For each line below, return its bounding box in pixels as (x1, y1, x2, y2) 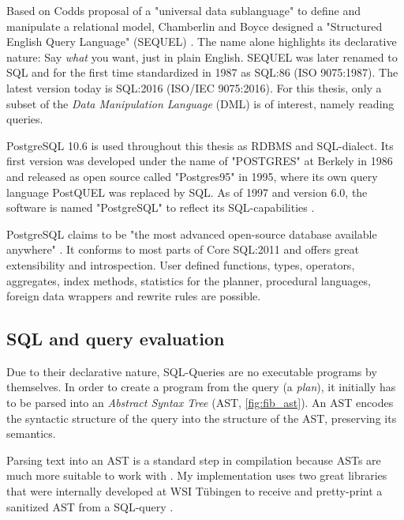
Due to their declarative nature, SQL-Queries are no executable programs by (6, 363, 377, 379)
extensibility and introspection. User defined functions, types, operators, (6, 256, 355, 273)
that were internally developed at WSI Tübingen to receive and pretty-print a (6, 483, 383, 499)
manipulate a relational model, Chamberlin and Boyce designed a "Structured (6, 17, 383, 34)
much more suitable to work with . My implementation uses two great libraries (6, 467, 387, 484)
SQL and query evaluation (6, 326, 225, 351)
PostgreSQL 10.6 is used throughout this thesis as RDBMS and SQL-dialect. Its (6, 137, 394, 153)
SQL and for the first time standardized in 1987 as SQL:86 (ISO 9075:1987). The (6, 64, 398, 81)
